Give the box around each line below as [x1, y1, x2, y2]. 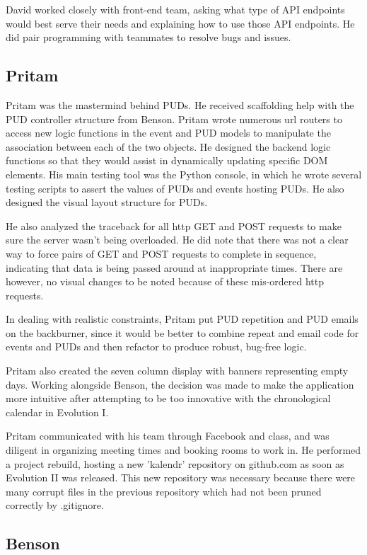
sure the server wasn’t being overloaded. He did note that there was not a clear [6, 232, 349, 247]
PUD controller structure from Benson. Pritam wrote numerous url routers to [6, 111, 342, 126]
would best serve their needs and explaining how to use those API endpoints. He [6, 16, 355, 30]
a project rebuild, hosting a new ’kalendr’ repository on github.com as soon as [6, 456, 344, 471]
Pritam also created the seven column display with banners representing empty [6, 363, 349, 378]
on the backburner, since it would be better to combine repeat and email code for [6, 325, 359, 340]
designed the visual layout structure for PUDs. [6, 195, 208, 210]
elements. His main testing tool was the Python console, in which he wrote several [6, 166, 362, 181]
